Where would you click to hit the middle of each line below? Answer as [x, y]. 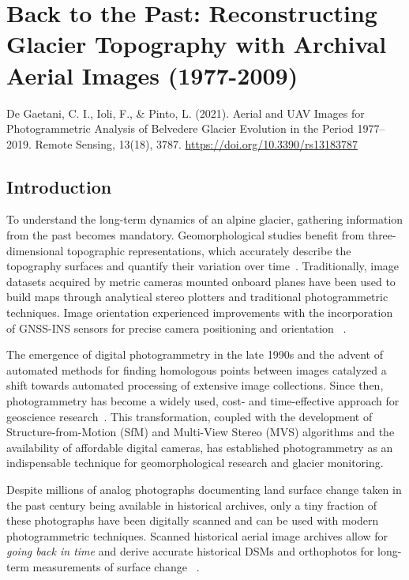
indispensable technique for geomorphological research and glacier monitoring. [195, 463]
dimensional [35, 250]
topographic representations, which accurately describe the [209, 250]
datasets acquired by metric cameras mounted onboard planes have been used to [201, 281]
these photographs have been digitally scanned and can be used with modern [193, 520]
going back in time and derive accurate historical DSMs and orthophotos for [190, 551]
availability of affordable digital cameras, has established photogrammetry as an [200, 447]
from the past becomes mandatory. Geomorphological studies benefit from [186, 235]
